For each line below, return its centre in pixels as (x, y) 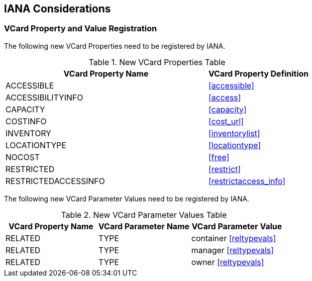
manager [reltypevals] (233, 250)
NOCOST (23, 157)
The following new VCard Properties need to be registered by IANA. (115, 46)
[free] (219, 157)
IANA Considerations (57, 9)
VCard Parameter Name (144, 226)
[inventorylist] (234, 133)
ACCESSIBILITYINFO (44, 97)
